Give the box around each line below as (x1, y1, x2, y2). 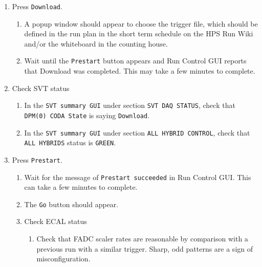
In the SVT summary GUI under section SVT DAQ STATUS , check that (24, 100, 235, 110)
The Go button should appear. (24, 198, 119, 209)
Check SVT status (12, 82, 70, 93)
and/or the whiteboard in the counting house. (24, 38, 168, 49)
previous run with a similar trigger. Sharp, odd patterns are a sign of (36, 243, 253, 254)
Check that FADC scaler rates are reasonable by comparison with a (36, 233, 248, 244)
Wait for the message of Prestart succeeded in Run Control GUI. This (24, 171, 251, 182)
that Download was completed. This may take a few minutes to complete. (24, 65, 255, 76)
